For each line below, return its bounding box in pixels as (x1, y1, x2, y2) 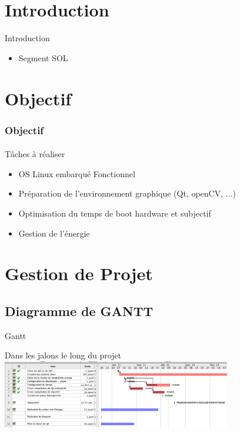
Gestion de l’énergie (18, 227, 90, 239)
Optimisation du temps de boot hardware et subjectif (18, 207, 211, 219)
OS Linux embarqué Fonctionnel (18, 167, 135, 180)
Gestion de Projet (5, 261, 153, 285)
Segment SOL (18, 51, 68, 64)
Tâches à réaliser (5, 148, 65, 160)
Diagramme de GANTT (5, 301, 154, 320)
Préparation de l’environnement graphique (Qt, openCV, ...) (18, 187, 236, 200)
